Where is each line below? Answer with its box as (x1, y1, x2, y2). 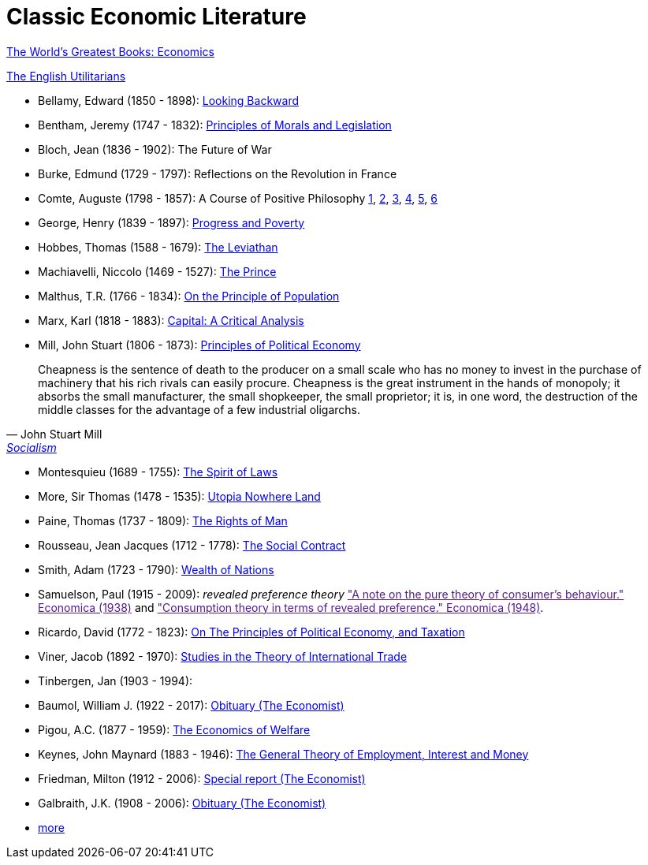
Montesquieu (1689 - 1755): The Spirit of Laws (38, 464, 278, 479)
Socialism (6, 440, 57, 454)
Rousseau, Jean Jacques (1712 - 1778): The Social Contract (38, 538, 346, 552)
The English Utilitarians (6, 69, 126, 83)
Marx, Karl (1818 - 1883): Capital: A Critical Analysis (38, 313, 304, 327)
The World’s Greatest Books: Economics (6, 44, 214, 58)
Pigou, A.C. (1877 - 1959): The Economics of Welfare (38, 722, 311, 736)
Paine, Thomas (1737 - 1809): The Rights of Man (38, 513, 288, 528)
